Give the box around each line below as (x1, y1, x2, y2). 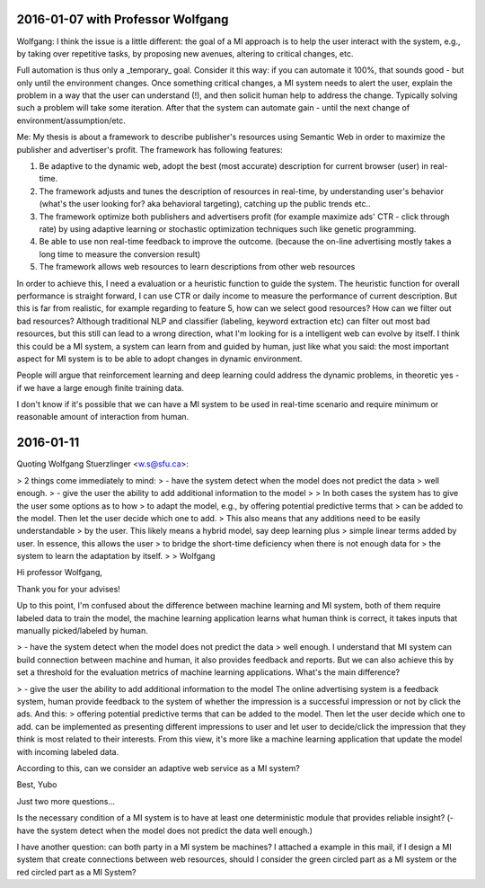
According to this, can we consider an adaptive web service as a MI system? (16, 762, 301, 773)
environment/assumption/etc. (16, 115, 126, 126)
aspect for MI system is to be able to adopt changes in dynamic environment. (16, 353, 303, 364)
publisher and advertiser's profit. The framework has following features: (16, 144, 283, 155)
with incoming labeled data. (16, 746, 119, 757)
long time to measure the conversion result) (39, 248, 201, 260)
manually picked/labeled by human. (16, 626, 148, 636)
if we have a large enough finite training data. (16, 382, 184, 393)
